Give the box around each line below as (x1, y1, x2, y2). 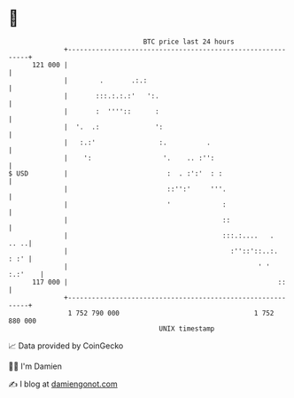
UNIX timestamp (159, 324, 215, 333)
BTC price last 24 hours (143, 37, 236, 46)
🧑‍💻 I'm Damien (8, 361, 63, 371)
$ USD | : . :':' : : (8, 168, 223, 178)
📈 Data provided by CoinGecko (8, 340, 124, 351)
